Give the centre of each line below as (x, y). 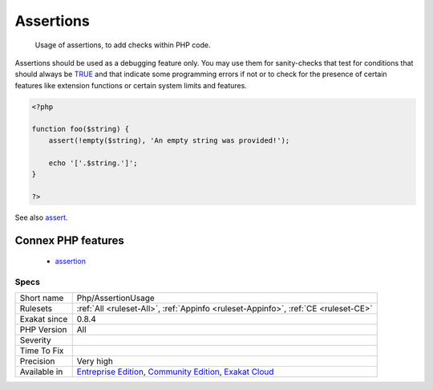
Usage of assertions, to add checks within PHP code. (123, 45)
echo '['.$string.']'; (93, 163)
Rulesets (36, 309)
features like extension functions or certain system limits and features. (131, 85)
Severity (35, 340)
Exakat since (44, 319)
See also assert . (41, 217)
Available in (41, 372)
